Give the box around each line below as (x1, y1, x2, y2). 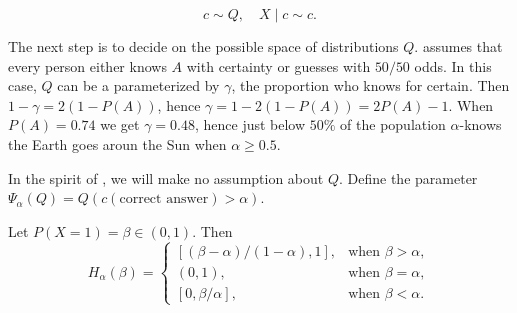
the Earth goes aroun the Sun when (8, 133, 227, 154)
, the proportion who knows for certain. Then (231, 75, 510, 96)
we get (100, 114, 140, 135)
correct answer (119, 192, 209, 207)
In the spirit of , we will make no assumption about (8, 167, 324, 188)
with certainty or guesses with (186, 55, 371, 76)
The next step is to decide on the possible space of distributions (8, 36, 399, 56)
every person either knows (8, 55, 167, 76)
